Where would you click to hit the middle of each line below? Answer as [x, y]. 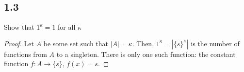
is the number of [215, 43]
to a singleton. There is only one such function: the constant [146, 54]
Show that [19, 27]
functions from [25, 54]
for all [67, 27]
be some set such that [76, 43]
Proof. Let [19, 43]
